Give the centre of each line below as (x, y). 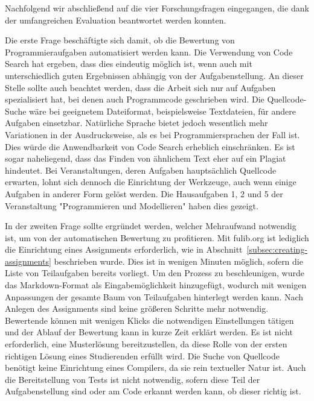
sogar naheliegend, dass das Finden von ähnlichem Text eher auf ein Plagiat (146, 158)
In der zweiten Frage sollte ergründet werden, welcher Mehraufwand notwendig (151, 226)
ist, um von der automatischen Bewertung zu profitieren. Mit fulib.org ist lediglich (157, 237)
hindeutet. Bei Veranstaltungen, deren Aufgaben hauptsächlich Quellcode (141, 170)
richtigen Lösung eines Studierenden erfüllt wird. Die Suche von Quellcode (142, 355)
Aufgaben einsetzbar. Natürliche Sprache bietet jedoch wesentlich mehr (136, 123)
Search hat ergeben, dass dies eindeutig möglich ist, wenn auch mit (129, 64)
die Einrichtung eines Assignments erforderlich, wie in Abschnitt (124, 249)
